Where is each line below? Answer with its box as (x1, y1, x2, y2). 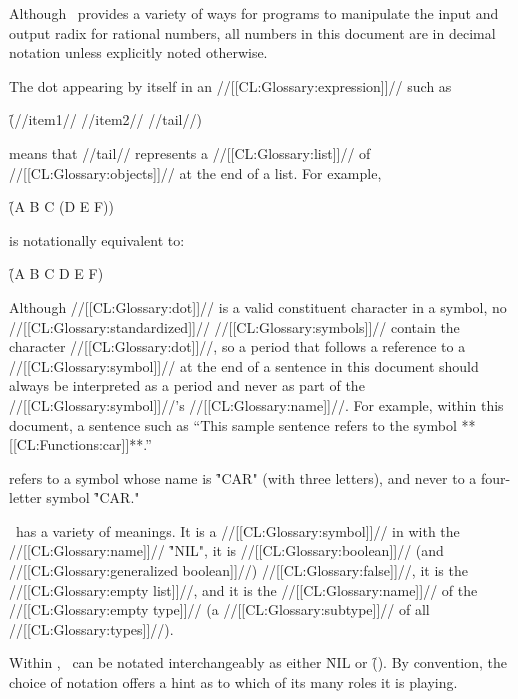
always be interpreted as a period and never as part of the (9, 375, 365, 396)
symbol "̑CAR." (46, 487, 140, 508)
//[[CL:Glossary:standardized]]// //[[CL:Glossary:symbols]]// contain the (9, 316, 460, 337)
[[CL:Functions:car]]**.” (9, 434, 152, 455)
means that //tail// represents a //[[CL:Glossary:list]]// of (9, 142, 371, 163)
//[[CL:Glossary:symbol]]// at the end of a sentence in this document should (9, 355, 479, 376)
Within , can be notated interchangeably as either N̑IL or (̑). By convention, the (9, 652, 507, 673)
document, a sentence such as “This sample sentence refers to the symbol (9, 414, 457, 435)
